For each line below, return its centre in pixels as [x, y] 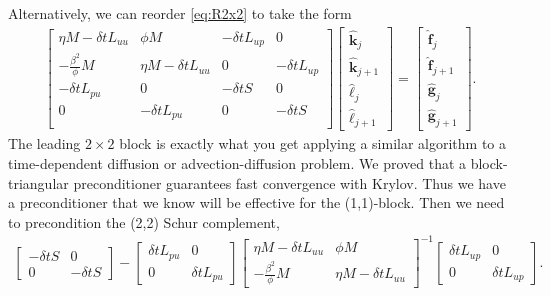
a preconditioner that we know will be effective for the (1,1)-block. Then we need [256, 202]
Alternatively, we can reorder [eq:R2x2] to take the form [180, 13]
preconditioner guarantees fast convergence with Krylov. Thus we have [289, 182]
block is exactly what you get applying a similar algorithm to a [313, 143]
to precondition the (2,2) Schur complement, [144, 221]
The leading [44, 143]
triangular [38, 182]
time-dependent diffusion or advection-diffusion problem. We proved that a [237, 163]
